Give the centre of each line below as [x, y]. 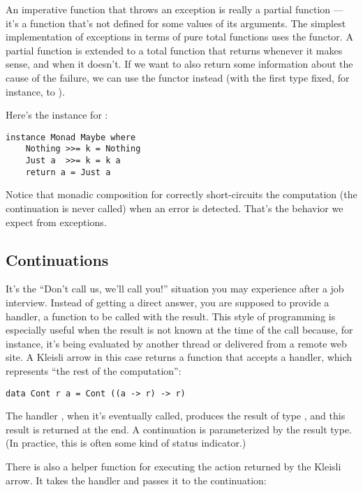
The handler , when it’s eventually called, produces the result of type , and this [176, 416]
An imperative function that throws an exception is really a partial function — [175, 9]
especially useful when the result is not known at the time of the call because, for [179, 330]
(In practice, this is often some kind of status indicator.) [126, 443]
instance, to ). [35, 91]
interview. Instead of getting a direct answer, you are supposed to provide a [168, 302]
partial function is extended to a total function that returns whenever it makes [174, 50]
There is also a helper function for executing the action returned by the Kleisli [173, 466]
